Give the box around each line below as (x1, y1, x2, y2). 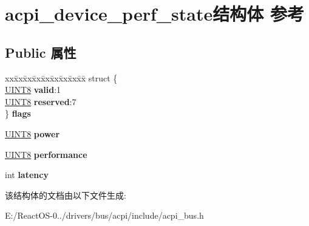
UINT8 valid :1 (5, 83, 61, 96)
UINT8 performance (5, 148, 87, 160)
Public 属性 (5, 43, 76, 61)
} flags (5, 107, 31, 120)
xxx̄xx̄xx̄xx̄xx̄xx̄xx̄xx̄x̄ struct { (5, 71, 118, 84)
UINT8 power (5, 127, 60, 140)
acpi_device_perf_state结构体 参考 (5, 1, 304, 26)
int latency (5, 168, 49, 181)
